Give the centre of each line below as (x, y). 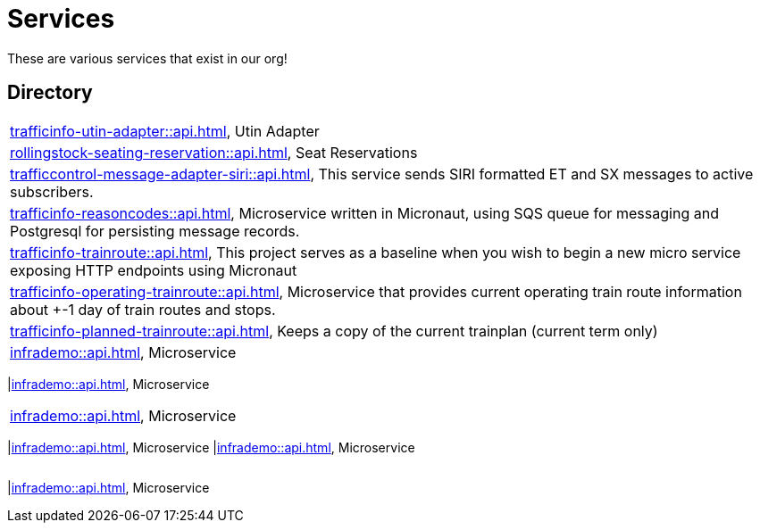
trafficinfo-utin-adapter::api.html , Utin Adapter (165, 131)
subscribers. (52, 191)
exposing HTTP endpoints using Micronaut (154, 270)
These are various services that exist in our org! (147, 58)
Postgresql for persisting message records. (155, 231)
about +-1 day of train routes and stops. (143, 309)
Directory (50, 93)
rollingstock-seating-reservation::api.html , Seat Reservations (214, 152)
